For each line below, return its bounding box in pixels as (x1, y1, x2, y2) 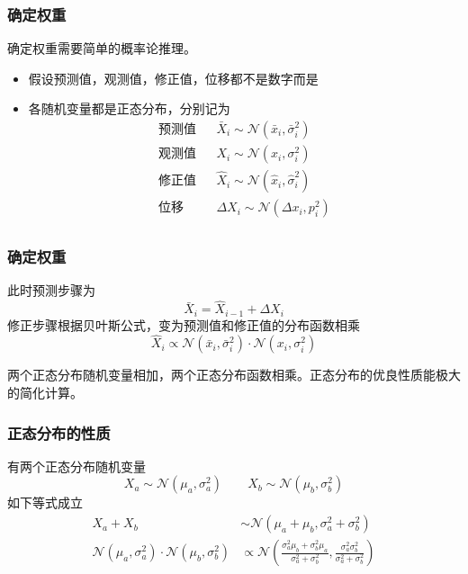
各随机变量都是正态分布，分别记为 (28, 99, 230, 118)
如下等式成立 (7, 493, 83, 512)
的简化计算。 (7, 383, 83, 402)
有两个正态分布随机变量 (7, 456, 146, 475)
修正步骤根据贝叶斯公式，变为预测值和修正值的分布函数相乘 (7, 315, 360, 334)
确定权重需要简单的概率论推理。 (7, 39, 196, 58)
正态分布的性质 (7, 421, 111, 444)
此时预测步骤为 (7, 281, 95, 300)
